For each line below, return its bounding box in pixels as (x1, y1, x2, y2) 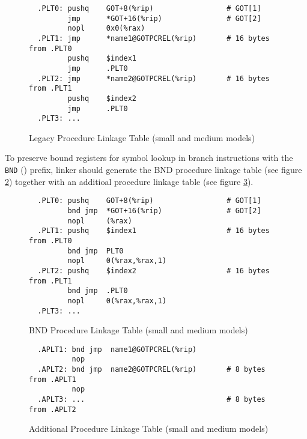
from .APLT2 (29, 405, 76, 414)
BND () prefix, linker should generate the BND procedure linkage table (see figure (5, 163, 302, 176)
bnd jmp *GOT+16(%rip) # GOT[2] (67, 206, 261, 215)
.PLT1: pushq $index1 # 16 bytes (37, 226, 270, 235)
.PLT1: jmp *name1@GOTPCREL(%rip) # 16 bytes (37, 34, 270, 43)
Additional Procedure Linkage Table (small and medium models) (29, 422, 269, 435)
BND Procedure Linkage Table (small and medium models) (29, 324, 248, 336)
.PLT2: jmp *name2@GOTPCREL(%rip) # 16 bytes (37, 74, 270, 83)
